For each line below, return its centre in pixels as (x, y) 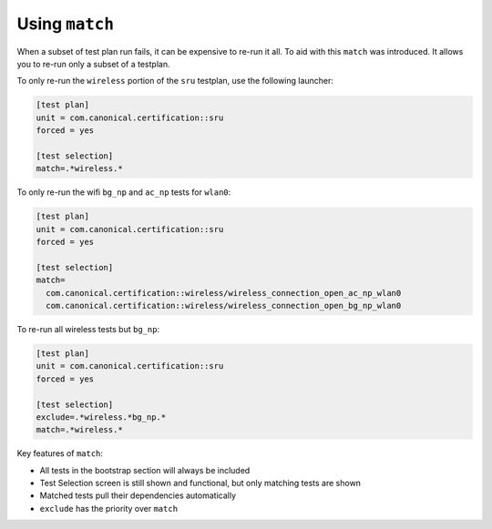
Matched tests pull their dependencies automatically (138, 495)
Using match (65, 24)
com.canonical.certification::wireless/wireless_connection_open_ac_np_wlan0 (224, 293)
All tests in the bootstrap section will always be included (145, 470)
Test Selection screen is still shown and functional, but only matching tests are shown (200, 483)
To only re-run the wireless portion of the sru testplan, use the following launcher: (175, 81)
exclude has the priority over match (108, 508)
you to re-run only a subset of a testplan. (93, 64)
